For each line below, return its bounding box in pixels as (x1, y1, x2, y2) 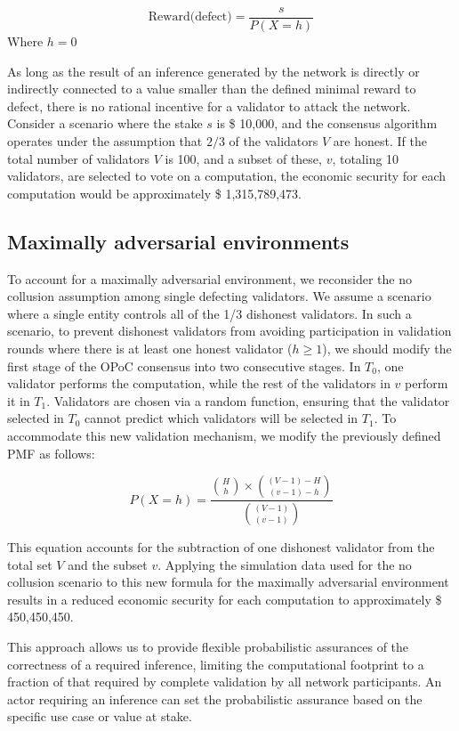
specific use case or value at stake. (7, 707, 192, 726)
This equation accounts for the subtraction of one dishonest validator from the (7, 538, 435, 556)
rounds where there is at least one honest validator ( (7, 338, 293, 357)
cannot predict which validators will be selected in (85, 409, 358, 427)
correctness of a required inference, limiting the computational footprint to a (7, 654, 424, 673)
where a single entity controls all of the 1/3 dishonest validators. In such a (7, 304, 412, 322)
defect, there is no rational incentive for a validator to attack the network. (7, 96, 411, 115)
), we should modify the (322, 338, 452, 357)
